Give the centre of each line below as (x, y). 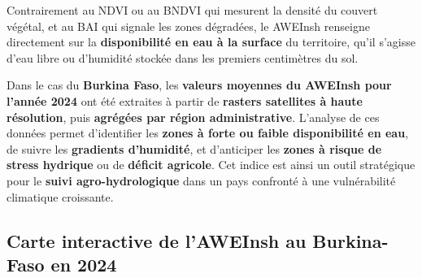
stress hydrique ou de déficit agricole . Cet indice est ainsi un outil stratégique (211, 165)
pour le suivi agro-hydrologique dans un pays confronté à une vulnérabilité (201, 180)
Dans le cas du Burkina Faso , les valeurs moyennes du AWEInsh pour (199, 85)
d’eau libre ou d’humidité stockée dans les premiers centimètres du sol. (183, 57)
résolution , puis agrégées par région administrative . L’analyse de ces (193, 117)
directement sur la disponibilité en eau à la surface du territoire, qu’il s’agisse (211, 42)
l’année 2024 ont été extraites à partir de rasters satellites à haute (185, 100)
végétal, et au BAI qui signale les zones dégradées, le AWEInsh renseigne (188, 26)
